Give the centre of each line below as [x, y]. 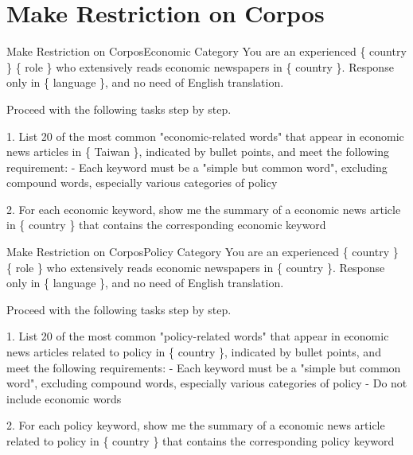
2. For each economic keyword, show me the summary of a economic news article [204, 209]
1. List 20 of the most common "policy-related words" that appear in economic [198, 336]
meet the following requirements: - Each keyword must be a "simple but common [204, 367]
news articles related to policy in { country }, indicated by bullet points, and [194, 352]
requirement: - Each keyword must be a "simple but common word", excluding [197, 167]
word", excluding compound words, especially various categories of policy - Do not [207, 383]
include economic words [64, 398]
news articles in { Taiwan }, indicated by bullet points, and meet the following [198, 152]
